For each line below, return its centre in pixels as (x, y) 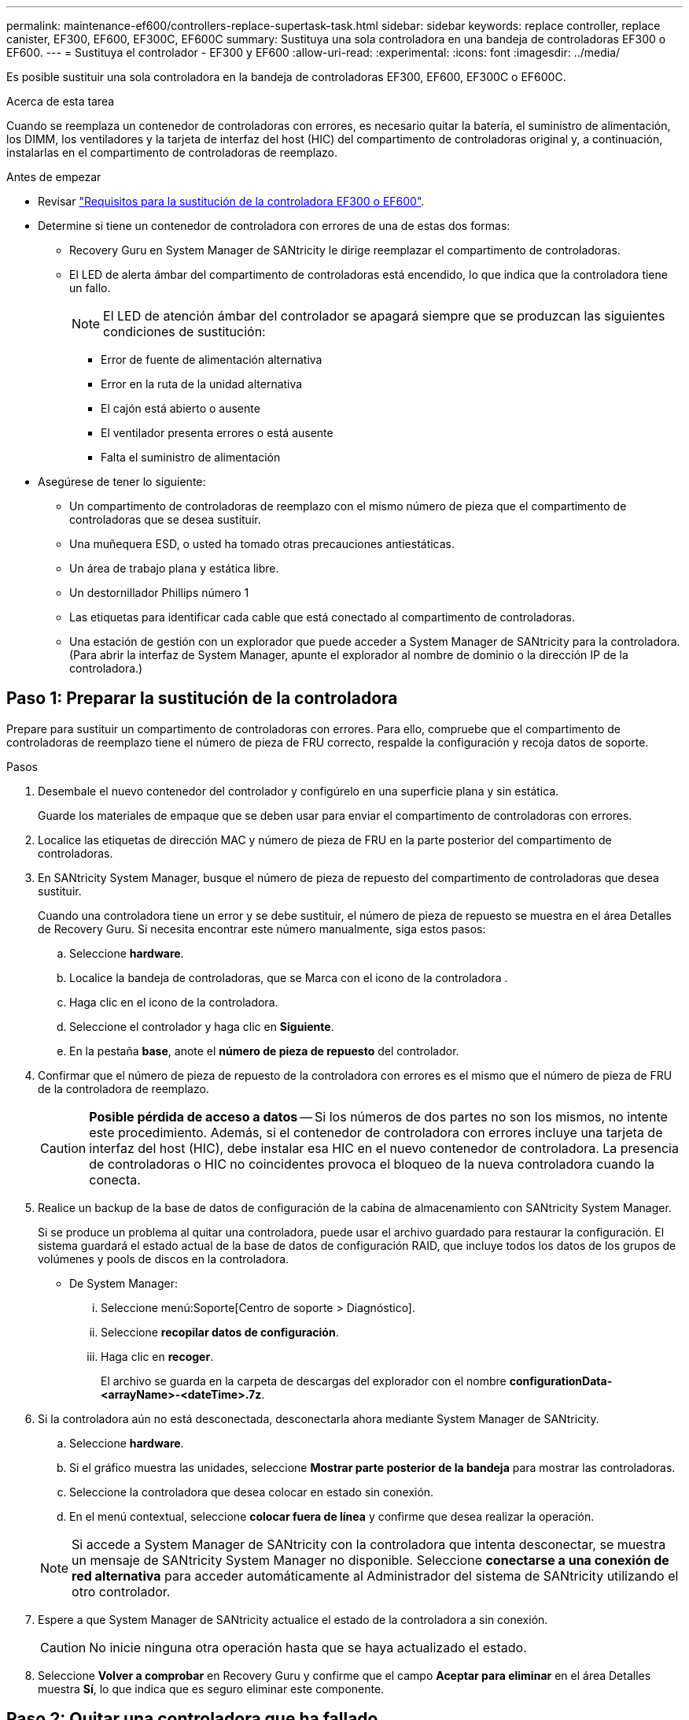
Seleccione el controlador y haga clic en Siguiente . (202, 1026)
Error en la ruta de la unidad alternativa (202, 384)
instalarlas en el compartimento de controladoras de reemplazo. (172, 152)
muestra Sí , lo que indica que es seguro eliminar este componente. (211, 1688)
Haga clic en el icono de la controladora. (174, 1002)
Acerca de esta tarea (61, 101)
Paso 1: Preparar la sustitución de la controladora (202, 699)
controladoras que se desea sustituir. (165, 519)
